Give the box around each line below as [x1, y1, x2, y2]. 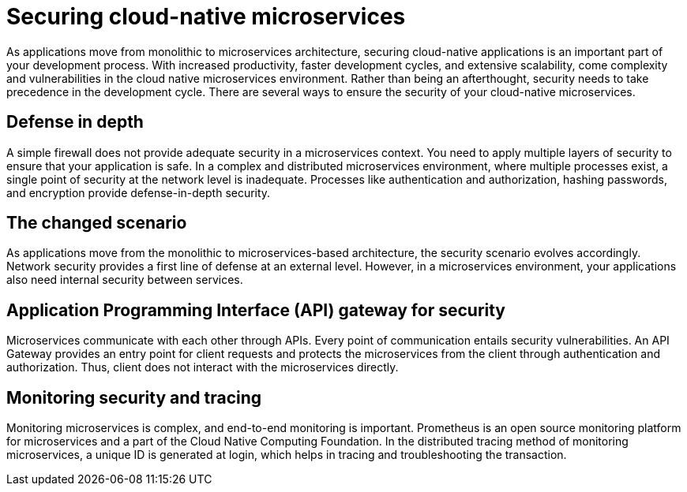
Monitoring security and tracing [6, 387, 262, 408]
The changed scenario [6, 213, 187, 233]
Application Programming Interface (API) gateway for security [6, 300, 506, 320]
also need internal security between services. [6, 273, 243, 287]
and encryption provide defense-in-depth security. [6, 185, 271, 199]
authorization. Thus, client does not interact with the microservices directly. [6, 360, 399, 375]
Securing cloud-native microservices [6, 3, 406, 30]
